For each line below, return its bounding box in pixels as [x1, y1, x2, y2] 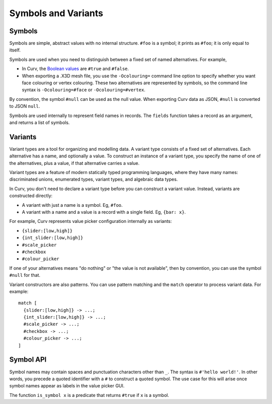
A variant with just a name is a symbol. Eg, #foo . [22, 202, 123, 208]
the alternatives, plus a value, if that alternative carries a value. [9, 160, 140, 166]
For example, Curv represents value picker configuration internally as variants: [9, 218, 172, 224]
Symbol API [9, 356, 47, 364]
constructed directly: [9, 193, 53, 199]
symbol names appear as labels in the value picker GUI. [9, 383, 125, 389]
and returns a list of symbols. [9, 119, 70, 126]
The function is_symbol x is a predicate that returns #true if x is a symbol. [9, 392, 169, 398]
